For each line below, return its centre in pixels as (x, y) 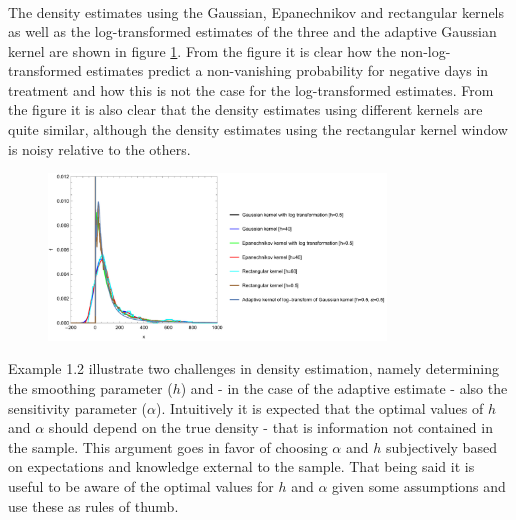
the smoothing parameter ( (90, 388)
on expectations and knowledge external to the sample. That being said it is (241, 466)
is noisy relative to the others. (99, 148)
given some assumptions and (419, 486)
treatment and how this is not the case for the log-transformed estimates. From (251, 89)
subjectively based (441, 446)
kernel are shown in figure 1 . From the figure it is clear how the (202, 50)
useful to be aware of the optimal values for (141, 486)
